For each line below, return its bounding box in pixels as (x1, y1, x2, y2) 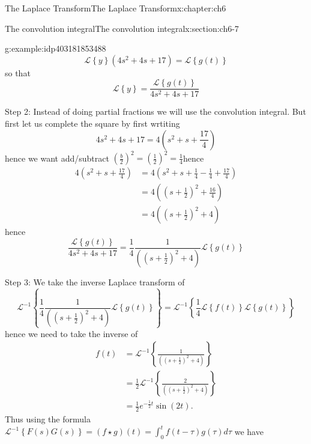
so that (5, 66, 31, 79)
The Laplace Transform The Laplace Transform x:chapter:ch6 (5, 2, 226, 14)
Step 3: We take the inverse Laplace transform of (5, 275, 185, 288)
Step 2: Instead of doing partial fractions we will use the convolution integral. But (5, 105, 306, 118)
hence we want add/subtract (5, 151, 109, 164)
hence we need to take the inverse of (5, 327, 138, 339)
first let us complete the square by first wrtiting (5, 117, 180, 130)
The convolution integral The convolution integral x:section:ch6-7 (5, 22, 239, 34)
